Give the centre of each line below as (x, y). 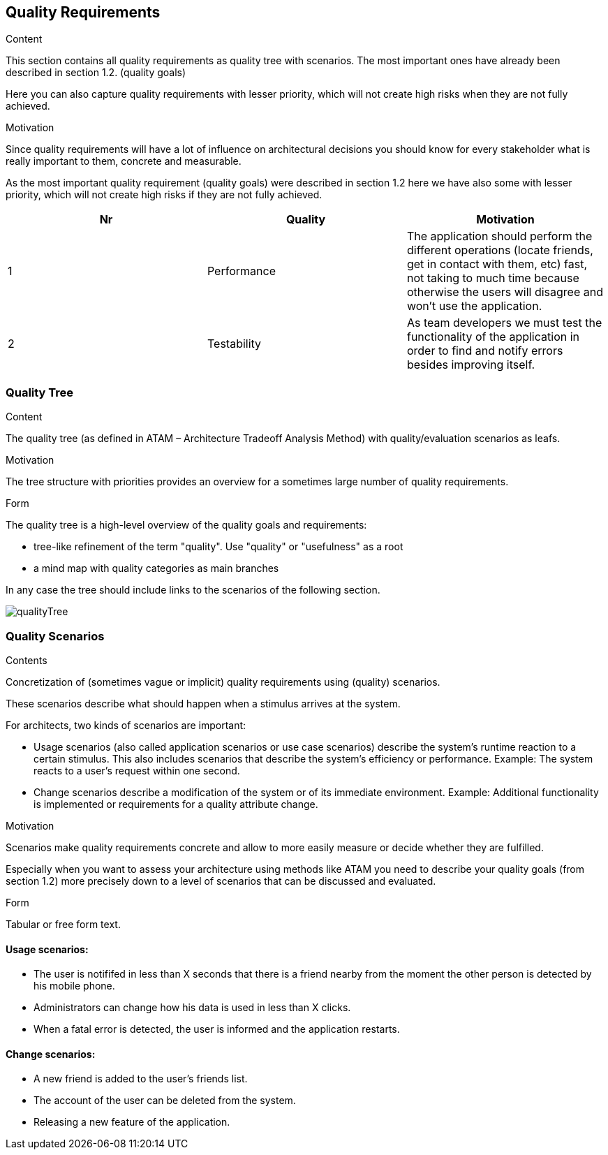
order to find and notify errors (485, 351)
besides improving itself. (471, 365)
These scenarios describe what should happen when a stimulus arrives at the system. (203, 703)
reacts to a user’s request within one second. (137, 770)
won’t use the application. (474, 306)
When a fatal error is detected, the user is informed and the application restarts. (217, 1029)
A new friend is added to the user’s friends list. (141, 1079)
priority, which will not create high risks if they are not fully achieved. (164, 195)
